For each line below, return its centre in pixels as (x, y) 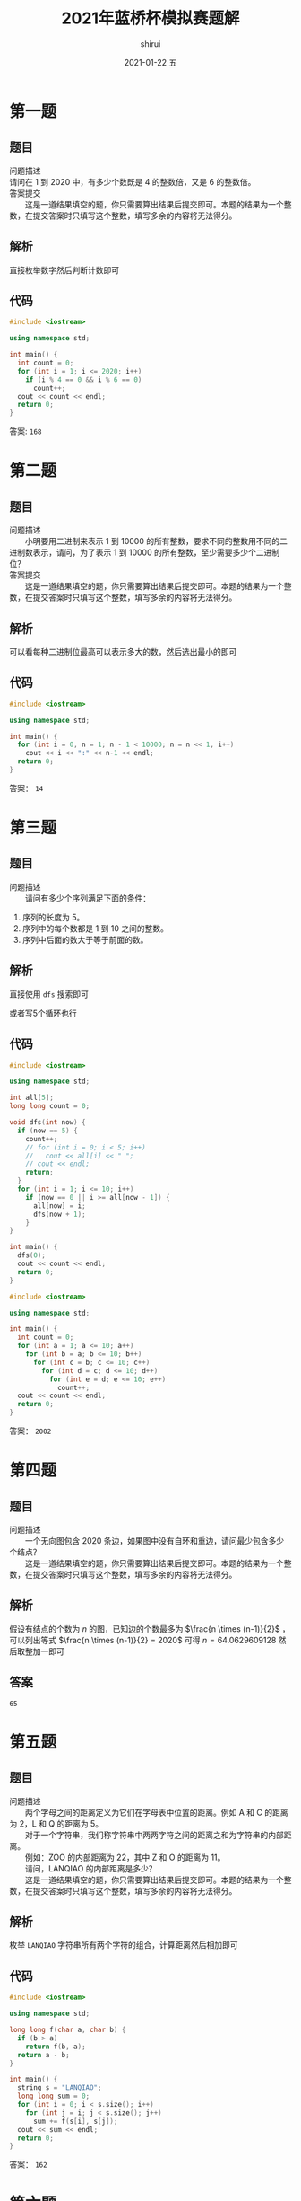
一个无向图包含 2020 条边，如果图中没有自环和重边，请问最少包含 (146, 1541)
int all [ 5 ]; (31, 1098)
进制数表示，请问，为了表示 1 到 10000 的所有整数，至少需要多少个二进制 (145, 552)
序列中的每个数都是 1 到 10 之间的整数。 (95, 928)
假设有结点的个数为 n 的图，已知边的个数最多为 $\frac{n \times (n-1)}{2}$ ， (150, 1629)
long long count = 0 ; (50, 1106)
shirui (150, 44)
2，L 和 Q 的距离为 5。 (61, 1823)
